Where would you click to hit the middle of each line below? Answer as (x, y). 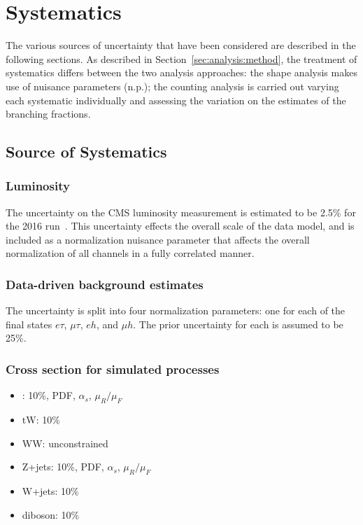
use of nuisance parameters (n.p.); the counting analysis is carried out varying (172, 86)
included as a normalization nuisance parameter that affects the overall (158, 239)
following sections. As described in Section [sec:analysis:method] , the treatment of (181, 58)
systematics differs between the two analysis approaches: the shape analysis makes (181, 72)
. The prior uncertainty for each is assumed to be (238, 324)
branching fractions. (48, 114)
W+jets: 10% (50, 491)
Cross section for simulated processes (113, 369)
